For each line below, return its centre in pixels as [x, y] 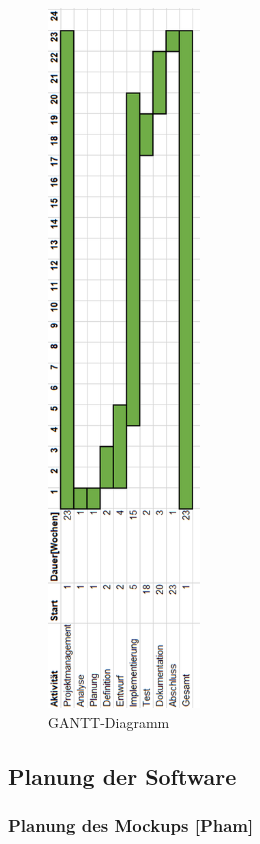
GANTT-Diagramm [109, 721]
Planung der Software [122, 775]
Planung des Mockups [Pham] [131, 824]
